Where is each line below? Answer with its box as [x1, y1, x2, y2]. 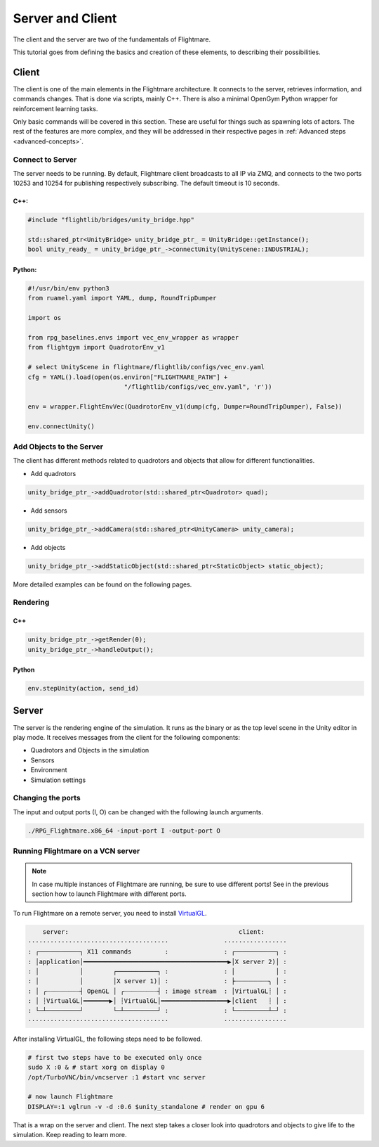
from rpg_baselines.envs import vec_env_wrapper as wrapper [27, 334, 239, 342]
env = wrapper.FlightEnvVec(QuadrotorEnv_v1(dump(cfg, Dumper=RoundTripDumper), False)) [27, 402, 343, 411]
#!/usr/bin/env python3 [27, 285, 110, 293]
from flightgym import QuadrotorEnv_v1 [27, 343, 165, 352]
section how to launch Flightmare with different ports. [32, 890, 187, 898]
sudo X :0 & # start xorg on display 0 [27, 1063, 165, 1072]
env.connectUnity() [27, 422, 95, 430]
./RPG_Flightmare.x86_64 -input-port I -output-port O [27, 826, 220, 835]
